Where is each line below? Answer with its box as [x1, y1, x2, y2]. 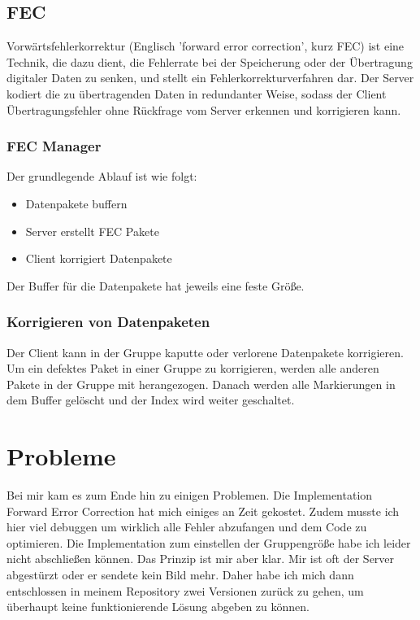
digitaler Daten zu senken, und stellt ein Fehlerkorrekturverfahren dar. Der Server [6, 69, 414, 86]
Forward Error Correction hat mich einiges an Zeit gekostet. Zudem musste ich [6, 502, 400, 519]
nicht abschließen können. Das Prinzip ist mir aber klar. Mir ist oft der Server [6, 550, 395, 567]
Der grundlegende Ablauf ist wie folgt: [6, 168, 197, 185]
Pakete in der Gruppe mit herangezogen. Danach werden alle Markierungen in [6, 375, 396, 392]
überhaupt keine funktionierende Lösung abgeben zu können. [6, 598, 310, 615]
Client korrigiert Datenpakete [25, 250, 172, 267]
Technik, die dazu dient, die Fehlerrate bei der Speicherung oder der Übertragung [6, 53, 413, 70]
